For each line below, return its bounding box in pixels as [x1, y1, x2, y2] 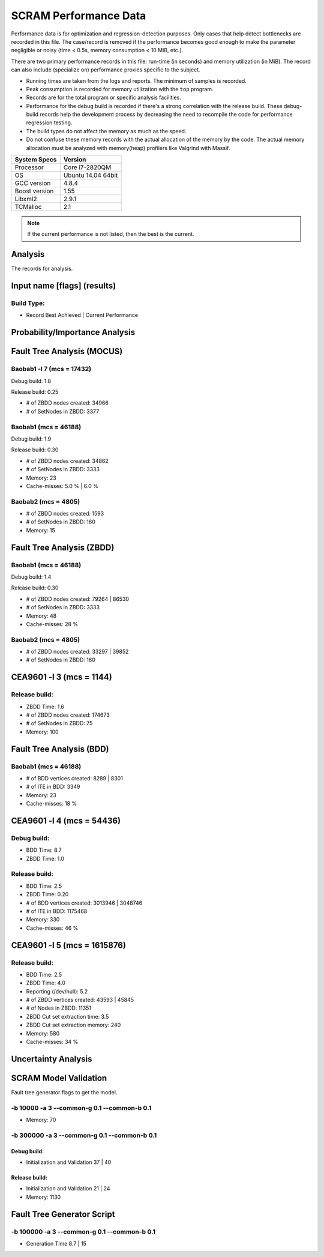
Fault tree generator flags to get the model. [11, 1088, 118, 1096]
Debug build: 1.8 [11, 377, 51, 384]
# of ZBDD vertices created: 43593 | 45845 [26, 996, 134, 1004]
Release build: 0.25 [11, 388, 59, 396]
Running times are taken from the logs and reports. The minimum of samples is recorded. [26, 77, 247, 84]
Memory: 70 [26, 1117, 56, 1124]
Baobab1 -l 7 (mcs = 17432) [11, 365, 92, 373]
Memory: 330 [26, 916, 60, 923]
